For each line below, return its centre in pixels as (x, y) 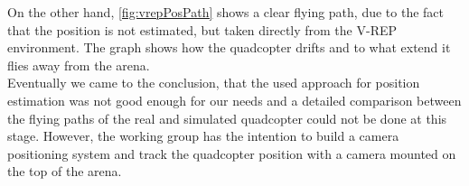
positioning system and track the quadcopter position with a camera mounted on (232, 153)
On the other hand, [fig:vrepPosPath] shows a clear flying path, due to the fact (226, 12)
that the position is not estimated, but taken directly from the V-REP (202, 29)
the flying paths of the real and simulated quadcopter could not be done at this (227, 118)
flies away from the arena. (79, 65)
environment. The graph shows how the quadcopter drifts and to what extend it (229, 47)
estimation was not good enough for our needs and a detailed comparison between (234, 100)
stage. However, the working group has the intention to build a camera (203, 136)
